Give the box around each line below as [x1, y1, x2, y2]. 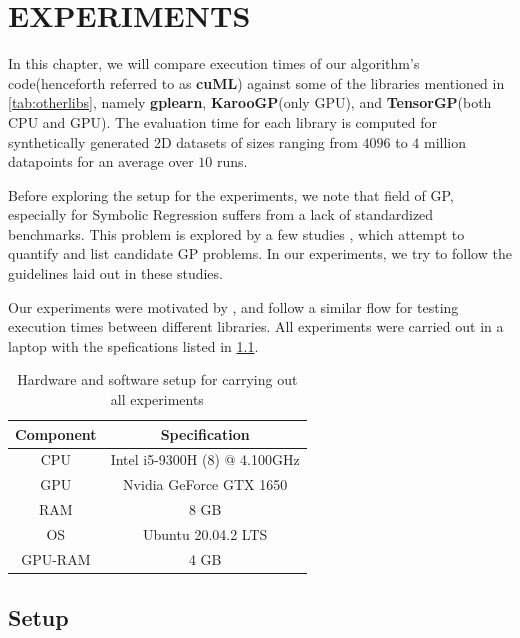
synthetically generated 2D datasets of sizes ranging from [8, 131, 358, 152]
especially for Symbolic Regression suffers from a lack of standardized [8, 204, 434, 225]
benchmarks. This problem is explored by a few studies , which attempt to [8, 223, 465, 244]
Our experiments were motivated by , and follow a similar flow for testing [8, 296, 459, 317]
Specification [160, 423, 250, 444]
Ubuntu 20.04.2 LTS [143, 524, 268, 544]
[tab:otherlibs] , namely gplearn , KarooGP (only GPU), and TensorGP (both [8, 92, 492, 113]
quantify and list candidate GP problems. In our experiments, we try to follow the [8, 243, 512, 264]
